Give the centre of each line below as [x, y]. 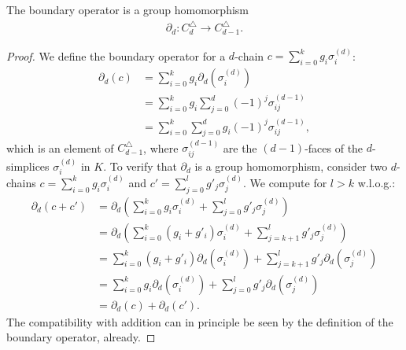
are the [240, 147]
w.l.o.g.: [376, 182]
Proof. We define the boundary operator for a [116, 55]
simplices [28, 166]
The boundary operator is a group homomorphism [127, 9]
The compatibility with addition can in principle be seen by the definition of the [200, 321]
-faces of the [334, 147]
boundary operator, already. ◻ [81, 337]
